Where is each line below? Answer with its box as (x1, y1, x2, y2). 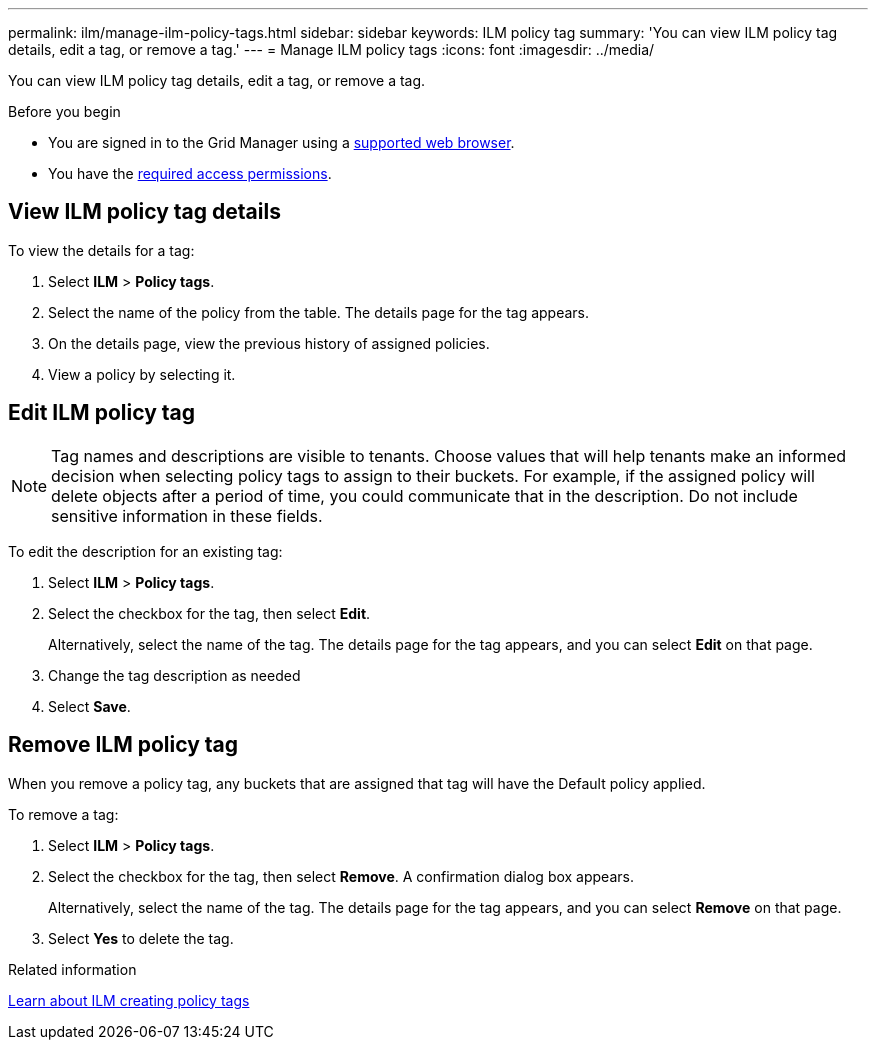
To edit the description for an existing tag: (8, 542, 283, 560)
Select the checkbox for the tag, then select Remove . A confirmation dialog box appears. (48, 867, 634, 885)
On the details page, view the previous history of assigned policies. (48, 334, 490, 352)
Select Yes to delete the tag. (48, 929, 234, 947)
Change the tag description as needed (48, 666, 301, 684)
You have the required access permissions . (48, 165, 332, 182)
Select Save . (48, 697, 131, 715)
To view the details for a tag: (8, 241, 195, 259)
